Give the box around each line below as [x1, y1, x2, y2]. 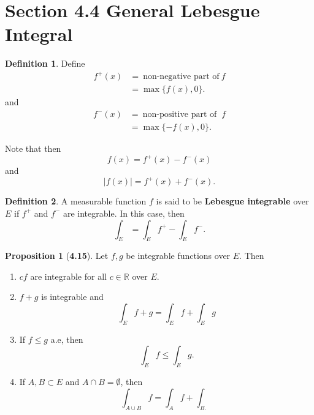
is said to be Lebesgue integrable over [156, 195, 309, 207]
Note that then [5, 142, 61, 155]
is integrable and [41, 290, 104, 303]
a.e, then [50, 332, 83, 345]
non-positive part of [142, 110, 217, 119]
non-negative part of [143, 72, 220, 81]
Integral [5, 21, 73, 47]
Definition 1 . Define [5, 57, 85, 70]
